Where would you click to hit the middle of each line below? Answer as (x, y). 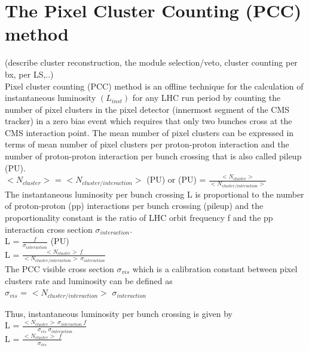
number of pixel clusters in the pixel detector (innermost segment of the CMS (147, 109)
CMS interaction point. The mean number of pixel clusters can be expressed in (149, 132)
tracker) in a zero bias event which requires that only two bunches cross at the (149, 121)
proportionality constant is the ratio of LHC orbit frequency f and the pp (139, 217)
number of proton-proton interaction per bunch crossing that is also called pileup (153, 156)
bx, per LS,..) (29, 74)
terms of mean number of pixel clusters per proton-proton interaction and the (147, 144)
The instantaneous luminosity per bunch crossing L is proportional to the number (154, 194)
